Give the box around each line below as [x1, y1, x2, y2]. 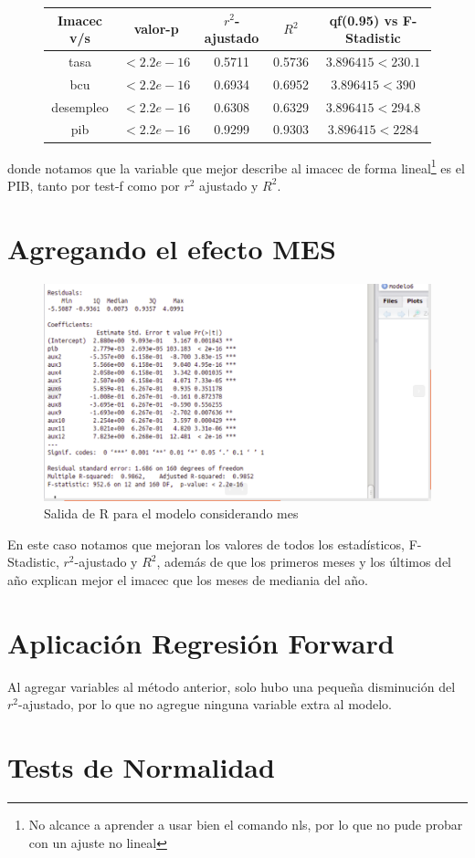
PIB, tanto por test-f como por [7, 175, 180, 194]
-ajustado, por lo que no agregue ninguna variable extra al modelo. [18, 695, 393, 714]
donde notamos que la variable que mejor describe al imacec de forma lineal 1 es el [7, 155, 465, 177]
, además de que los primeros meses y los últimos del [156, 552, 452, 571]
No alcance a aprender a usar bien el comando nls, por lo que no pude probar [28, 815, 463, 834]
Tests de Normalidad [7, 748, 275, 786]
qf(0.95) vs [329, 10, 398, 29]
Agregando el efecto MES [7, 229, 336, 267]
